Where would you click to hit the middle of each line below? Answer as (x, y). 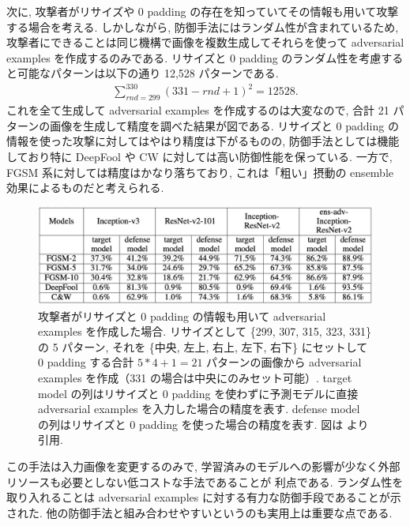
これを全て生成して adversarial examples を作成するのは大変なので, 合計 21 (198, 110)
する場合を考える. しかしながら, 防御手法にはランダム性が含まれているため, (203, 26)
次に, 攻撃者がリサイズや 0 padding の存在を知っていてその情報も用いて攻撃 (203, 11)
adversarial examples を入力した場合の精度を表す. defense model (199, 409)
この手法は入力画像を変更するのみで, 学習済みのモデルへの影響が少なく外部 (203, 466)
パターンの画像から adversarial (284, 362)
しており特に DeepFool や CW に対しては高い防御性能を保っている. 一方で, (199, 157)
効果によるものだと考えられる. (85, 188)
